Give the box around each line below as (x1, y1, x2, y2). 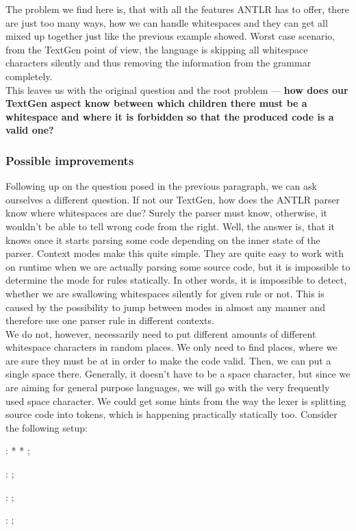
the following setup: (5, 420, 88, 434)
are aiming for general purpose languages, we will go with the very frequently (5, 380, 330, 395)
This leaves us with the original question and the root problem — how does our (5, 82, 348, 97)
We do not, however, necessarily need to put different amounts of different (5, 326, 316, 341)
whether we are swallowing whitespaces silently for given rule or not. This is (5, 286, 325, 300)
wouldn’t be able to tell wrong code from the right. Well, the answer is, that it (5, 219, 335, 233)
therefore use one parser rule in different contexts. (5, 313, 214, 328)
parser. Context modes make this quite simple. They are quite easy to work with (5, 246, 344, 260)
